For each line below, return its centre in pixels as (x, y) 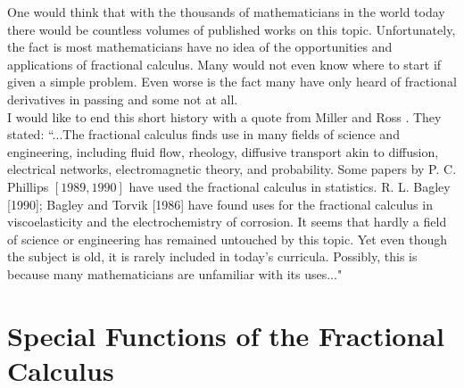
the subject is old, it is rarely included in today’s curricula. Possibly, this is (212, 256)
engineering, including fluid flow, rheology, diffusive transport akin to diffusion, (223, 151)
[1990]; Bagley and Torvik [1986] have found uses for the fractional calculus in (220, 204)
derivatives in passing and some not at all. (123, 99)
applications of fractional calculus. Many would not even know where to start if (224, 64)
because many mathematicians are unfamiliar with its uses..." (175, 273)
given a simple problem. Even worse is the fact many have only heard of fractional (232, 82)
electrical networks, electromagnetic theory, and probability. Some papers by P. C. (232, 169)
